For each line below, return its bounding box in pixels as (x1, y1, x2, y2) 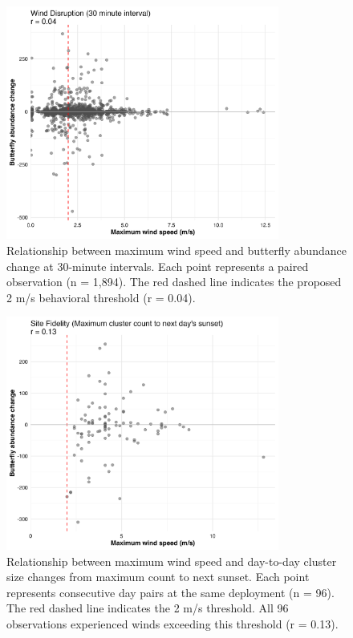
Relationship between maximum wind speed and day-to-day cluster (6, 552, 337, 569)
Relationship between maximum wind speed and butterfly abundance (6, 242, 347, 259)
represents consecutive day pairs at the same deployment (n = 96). (6, 583, 335, 600)
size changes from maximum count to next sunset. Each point (6, 568, 310, 585)
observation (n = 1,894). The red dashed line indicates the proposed (6, 273, 342, 290)
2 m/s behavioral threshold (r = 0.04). (6, 289, 196, 305)
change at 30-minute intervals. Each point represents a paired (6, 257, 309, 274)
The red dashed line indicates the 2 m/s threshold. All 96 (6, 600, 289, 616)
